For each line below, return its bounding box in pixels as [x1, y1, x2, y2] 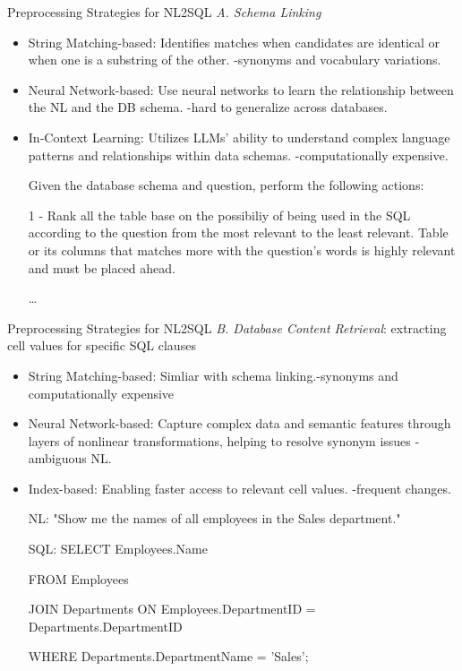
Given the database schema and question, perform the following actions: [28, 176, 424, 194]
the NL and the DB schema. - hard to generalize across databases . [28, 98, 388, 116]
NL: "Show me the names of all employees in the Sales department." [28, 509, 401, 528]
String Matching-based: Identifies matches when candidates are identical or [28, 32, 441, 51]
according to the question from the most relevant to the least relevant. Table [28, 223, 449, 242]
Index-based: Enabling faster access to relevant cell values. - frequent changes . [28, 478, 451, 497]
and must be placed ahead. [28, 258, 175, 277]
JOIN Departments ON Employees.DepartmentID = [28, 599, 316, 618]
